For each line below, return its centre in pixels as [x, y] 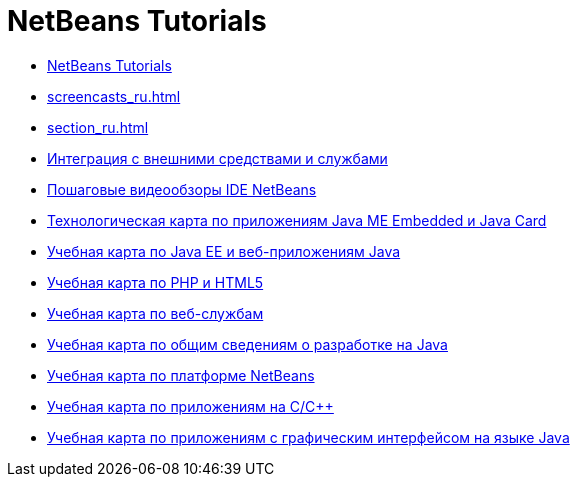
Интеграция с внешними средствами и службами [217, 158]
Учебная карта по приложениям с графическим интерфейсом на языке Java [308, 437]
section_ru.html [98, 127]
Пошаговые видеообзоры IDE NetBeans [182, 189]
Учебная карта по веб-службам [155, 313]
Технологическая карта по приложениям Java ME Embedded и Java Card [297, 220]
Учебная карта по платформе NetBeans [181, 375]
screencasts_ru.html [114, 96]
